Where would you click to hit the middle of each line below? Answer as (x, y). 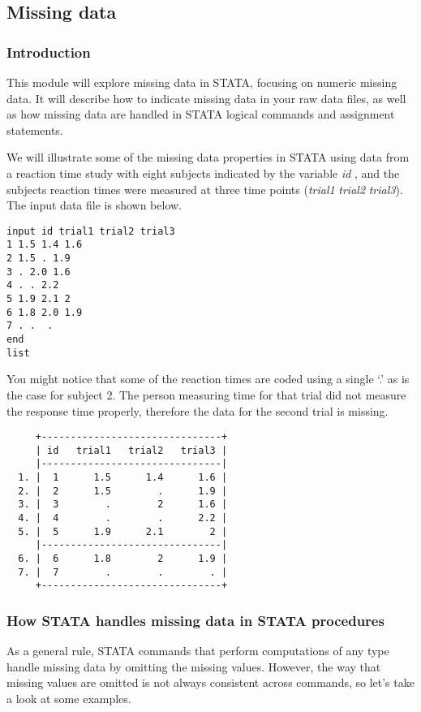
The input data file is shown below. (94, 205)
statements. (35, 129)
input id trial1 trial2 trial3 (91, 231)
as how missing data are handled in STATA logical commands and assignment (201, 114)
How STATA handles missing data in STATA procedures (195, 620)
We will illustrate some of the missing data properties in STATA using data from (208, 157)
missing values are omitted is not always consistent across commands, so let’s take (210, 682)
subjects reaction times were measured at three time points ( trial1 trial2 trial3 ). (205, 189)
